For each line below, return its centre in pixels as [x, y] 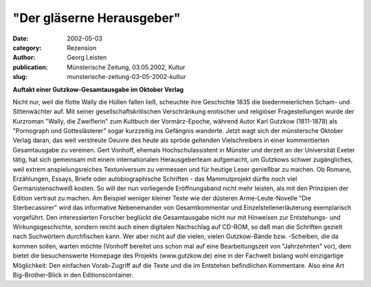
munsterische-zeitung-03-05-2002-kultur [126, 77]
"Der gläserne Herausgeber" [97, 18]
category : [27, 47]
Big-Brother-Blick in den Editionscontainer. [73, 275]
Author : [24, 58]
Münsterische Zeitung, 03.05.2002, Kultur [126, 67]
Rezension [82, 47]
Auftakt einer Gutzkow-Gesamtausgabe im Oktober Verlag [98, 89]
